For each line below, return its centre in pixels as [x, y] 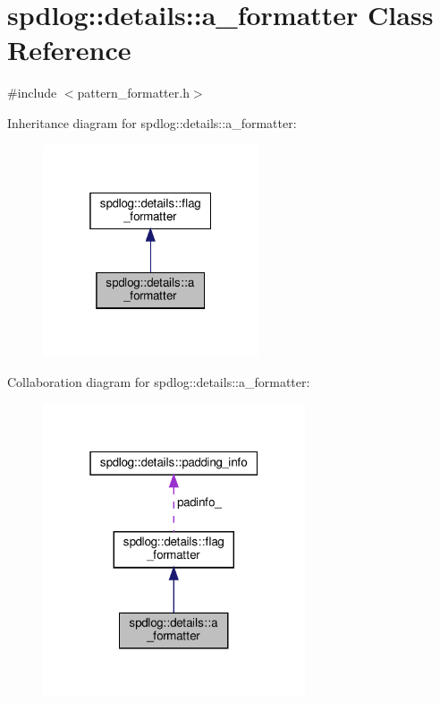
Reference [69, 50]
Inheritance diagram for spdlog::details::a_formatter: [152, 122]
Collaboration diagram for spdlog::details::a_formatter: [159, 381]
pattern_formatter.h [133, 93]
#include [32, 93]
